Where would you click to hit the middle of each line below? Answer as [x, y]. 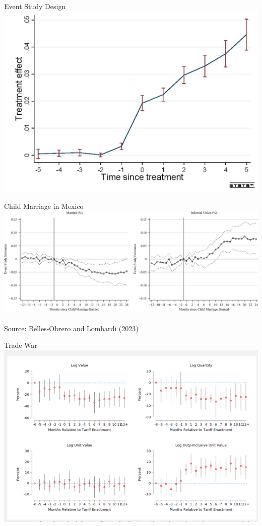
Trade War [21, 345]
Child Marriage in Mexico [44, 206]
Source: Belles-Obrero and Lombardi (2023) [71, 328]
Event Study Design [35, 6]
